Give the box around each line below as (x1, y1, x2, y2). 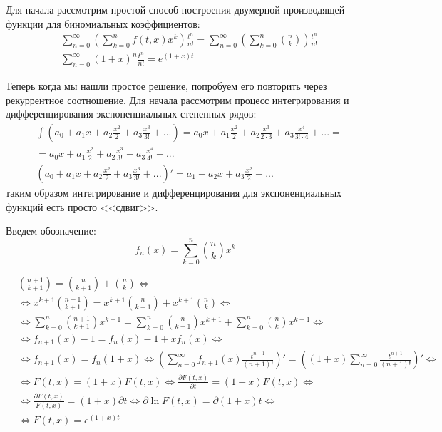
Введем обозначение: (6, 223, 96, 238)
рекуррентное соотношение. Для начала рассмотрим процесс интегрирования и (6, 92, 349, 107)
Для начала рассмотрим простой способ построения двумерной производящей (6, 2, 345, 16)
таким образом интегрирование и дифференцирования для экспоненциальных (6, 185, 342, 200)
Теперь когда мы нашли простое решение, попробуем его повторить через (6, 78, 327, 93)
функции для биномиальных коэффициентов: (6, 16, 200, 31)
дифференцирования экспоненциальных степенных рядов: (6, 106, 257, 121)
